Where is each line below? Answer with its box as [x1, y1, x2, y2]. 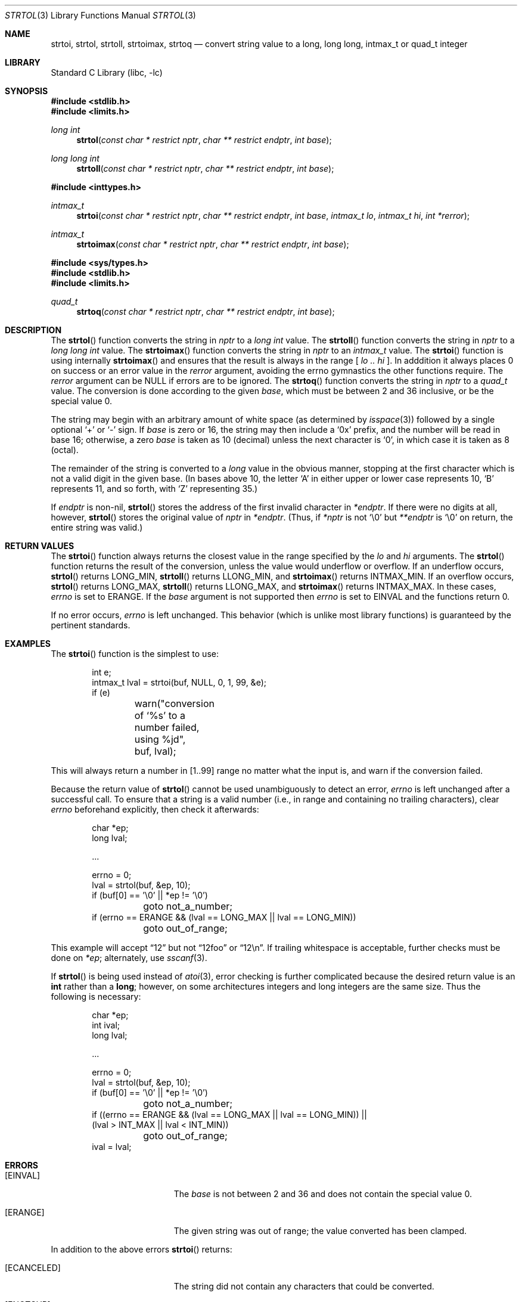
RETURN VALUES [5, 541, 74, 551]
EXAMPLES [5, 638, 51, 649]
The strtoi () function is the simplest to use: [51, 649, 219, 659]
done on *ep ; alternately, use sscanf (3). [51, 953, 207, 963]
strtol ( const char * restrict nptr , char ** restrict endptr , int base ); [76, 135, 332, 145]
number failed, [134, 721, 200, 733]
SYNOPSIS [5, 86, 48, 96]
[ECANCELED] [5, 1263, 61, 1273]
